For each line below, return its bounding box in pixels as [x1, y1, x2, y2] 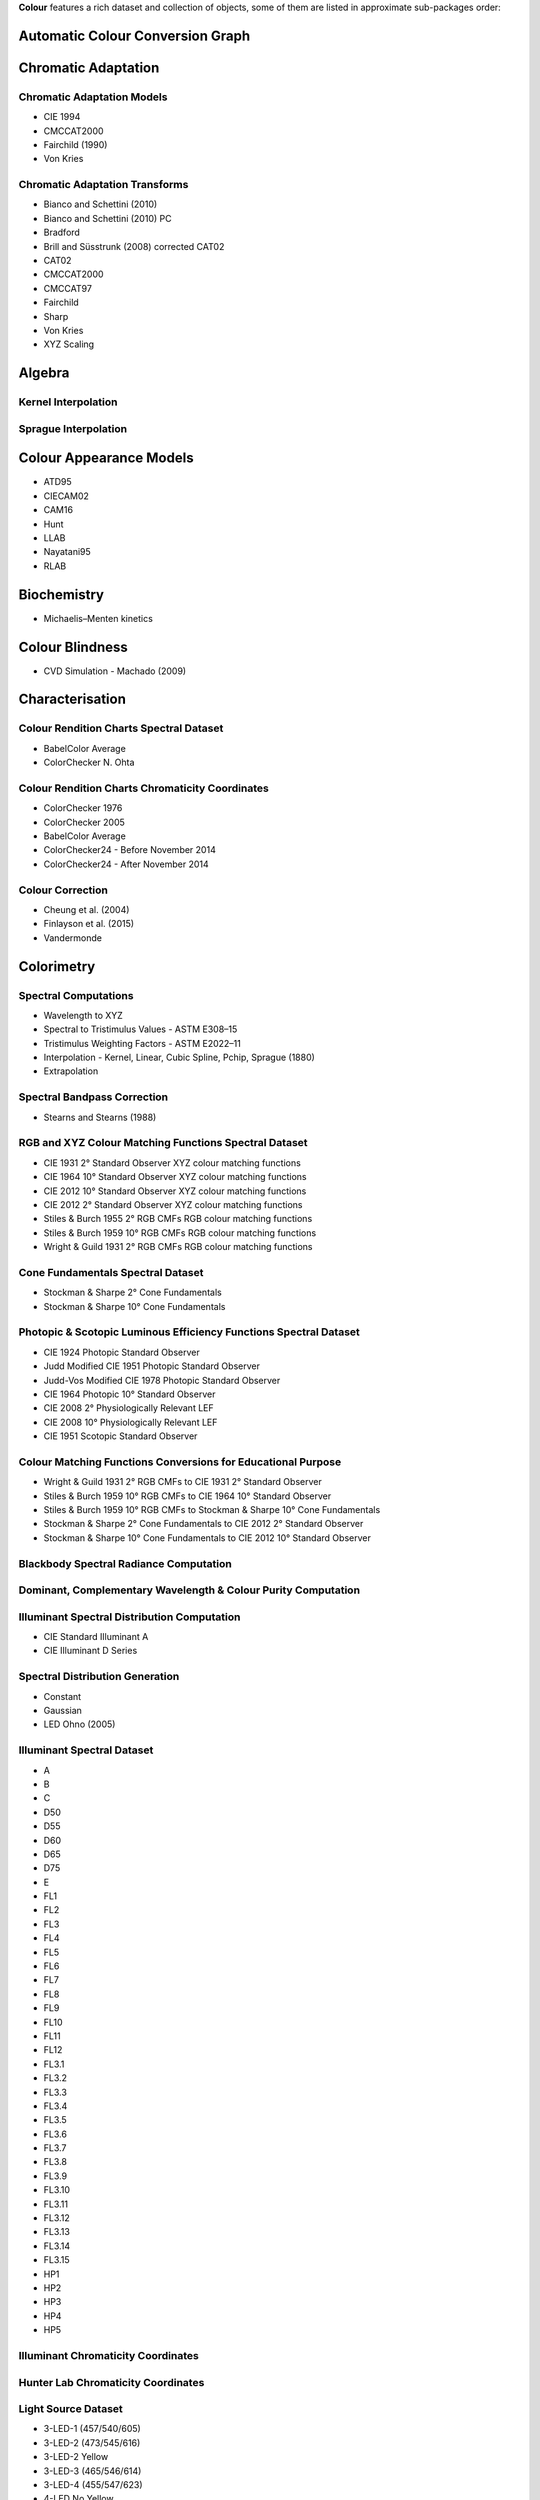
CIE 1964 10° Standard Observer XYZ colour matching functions [43, 1171, 307, 1183]
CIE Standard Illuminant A [43, 1631, 149, 1643]
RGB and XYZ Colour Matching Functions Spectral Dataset [18, 1136, 309, 1150]
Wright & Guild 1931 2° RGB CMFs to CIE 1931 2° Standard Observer [43, 1476, 322, 1488]
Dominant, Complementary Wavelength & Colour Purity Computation [18, 1583, 360, 1597]
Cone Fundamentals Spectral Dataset [18, 1265, 204, 1279]
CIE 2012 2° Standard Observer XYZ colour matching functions [43, 1198, 304, 1210]
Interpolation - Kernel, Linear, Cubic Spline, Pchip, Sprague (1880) [43, 1051, 315, 1064]
